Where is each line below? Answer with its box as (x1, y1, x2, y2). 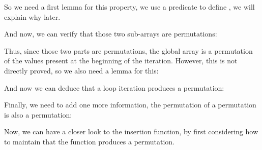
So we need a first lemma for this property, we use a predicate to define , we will (4, 2, 255, 12)
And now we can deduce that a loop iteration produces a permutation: (4, 82, 224, 93)
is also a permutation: (4, 109, 72, 120)
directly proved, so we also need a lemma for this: (4, 65, 159, 76)
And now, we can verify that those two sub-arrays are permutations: (4, 28, 217, 39)
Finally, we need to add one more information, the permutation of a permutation (4, 99, 256, 110)
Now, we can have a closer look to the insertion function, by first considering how (4, 126, 258, 137)
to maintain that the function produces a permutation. (4, 136, 175, 146)
